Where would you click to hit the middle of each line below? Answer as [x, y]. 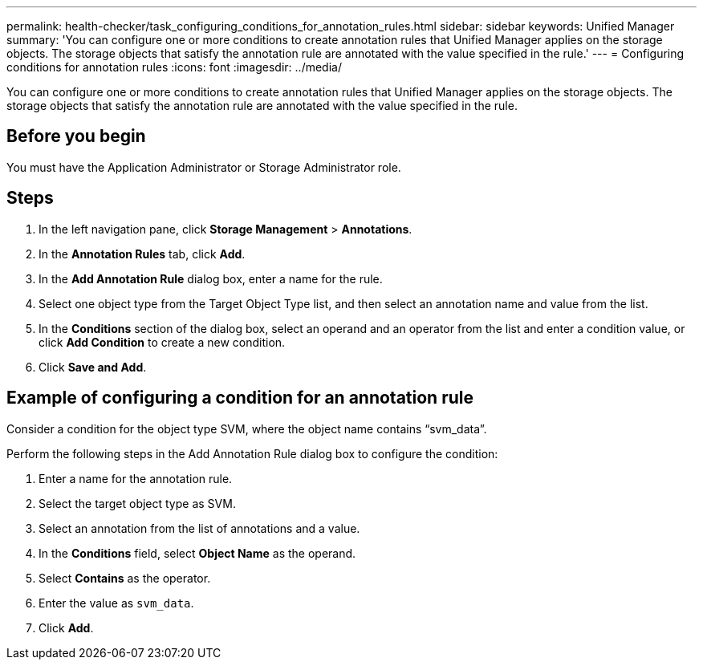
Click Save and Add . [93, 367]
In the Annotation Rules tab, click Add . [142, 254]
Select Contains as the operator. [125, 578]
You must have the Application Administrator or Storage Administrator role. [204, 167]
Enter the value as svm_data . [116, 603]
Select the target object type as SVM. [137, 503]
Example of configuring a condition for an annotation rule [240, 398]
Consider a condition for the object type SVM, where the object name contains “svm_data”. [247, 428]
